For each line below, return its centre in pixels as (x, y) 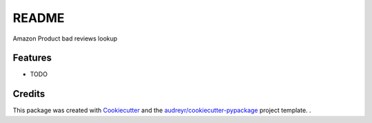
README (39, 18)
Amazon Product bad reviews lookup (65, 38)
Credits (29, 94)
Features (32, 58)
